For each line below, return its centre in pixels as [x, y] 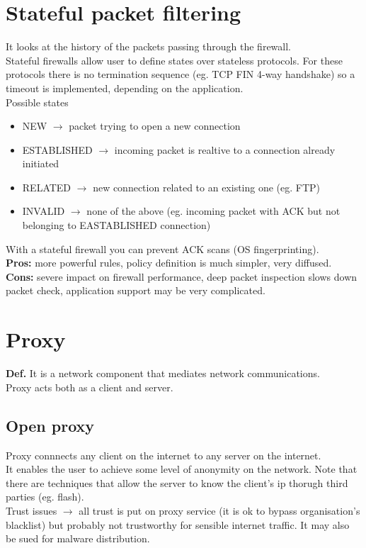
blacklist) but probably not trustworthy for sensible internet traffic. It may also [178, 524]
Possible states [37, 102]
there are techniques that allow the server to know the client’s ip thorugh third [177, 482]
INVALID [44, 211]
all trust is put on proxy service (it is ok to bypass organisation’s [219, 510]
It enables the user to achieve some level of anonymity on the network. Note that [182, 469]
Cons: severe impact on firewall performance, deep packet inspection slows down [182, 276]
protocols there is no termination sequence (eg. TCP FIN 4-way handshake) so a [181, 74]
